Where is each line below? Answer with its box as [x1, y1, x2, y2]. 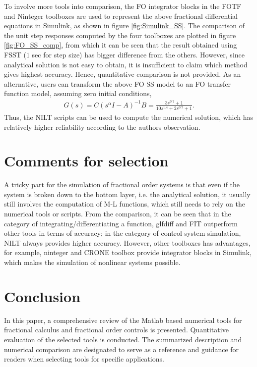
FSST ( [4, 49, 26, 59]
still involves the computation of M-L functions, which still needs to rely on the [4, 199, 245, 209]
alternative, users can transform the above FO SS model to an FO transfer [4, 78, 231, 89]
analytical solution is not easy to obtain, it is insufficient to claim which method [4, 59, 248, 69]
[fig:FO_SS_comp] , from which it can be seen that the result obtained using [4, 40, 237, 50]
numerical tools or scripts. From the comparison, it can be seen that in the [4, 209, 231, 219]
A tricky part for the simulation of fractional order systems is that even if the [4, 179, 240, 190]
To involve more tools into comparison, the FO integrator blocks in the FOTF [4, 1, 242, 11]
